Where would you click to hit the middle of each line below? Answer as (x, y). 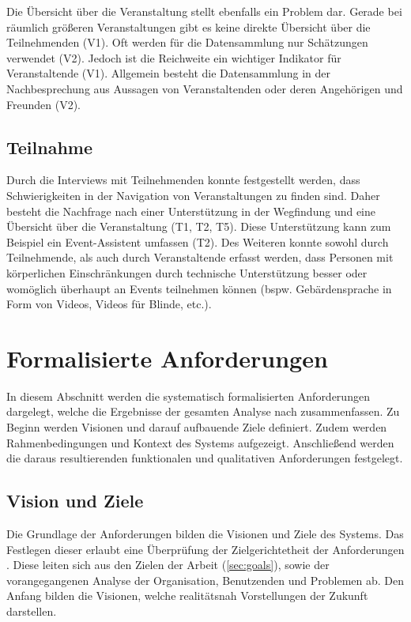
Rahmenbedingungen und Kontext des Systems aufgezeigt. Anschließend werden (200, 442)
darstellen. (32, 611)
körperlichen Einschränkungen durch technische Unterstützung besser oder (187, 272)
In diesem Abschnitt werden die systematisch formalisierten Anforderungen (188, 396)
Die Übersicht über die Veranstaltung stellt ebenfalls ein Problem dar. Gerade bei (204, 11)
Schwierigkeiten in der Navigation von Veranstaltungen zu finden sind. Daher (193, 195)
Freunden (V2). (43, 104)
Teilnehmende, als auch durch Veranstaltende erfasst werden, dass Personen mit (200, 257)
